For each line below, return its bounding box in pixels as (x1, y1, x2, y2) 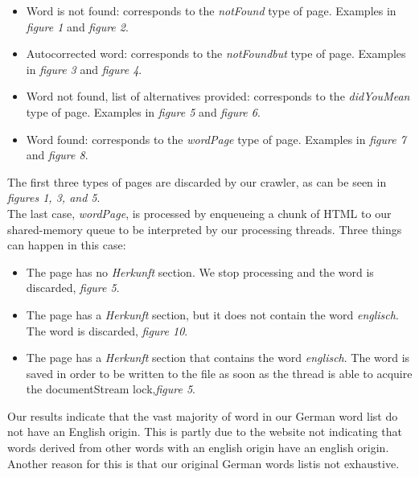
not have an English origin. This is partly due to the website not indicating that (7, 423, 403, 440)
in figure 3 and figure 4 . (26, 60, 142, 77)
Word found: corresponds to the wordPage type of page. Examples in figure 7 (26, 130, 406, 147)
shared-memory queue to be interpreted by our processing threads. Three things (7, 220, 402, 237)
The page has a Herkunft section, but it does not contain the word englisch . (26, 306, 399, 323)
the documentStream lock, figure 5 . (26, 380, 195, 397)
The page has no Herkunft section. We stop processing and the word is (26, 263, 374, 280)
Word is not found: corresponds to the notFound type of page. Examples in (26, 2, 396, 19)
